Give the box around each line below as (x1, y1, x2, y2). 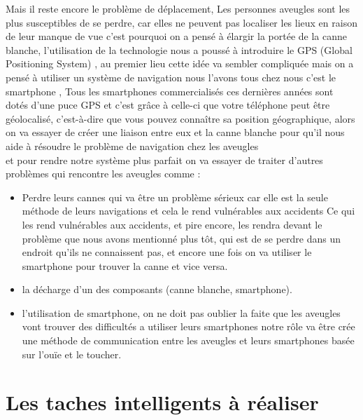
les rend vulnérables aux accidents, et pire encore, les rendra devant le (22, 217, 322, 231)
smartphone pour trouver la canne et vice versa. (22, 258, 228, 273)
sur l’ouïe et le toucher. (22, 346, 122, 361)
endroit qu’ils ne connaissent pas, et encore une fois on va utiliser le (22, 245, 312, 259)
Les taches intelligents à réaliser (6, 388, 319, 416)
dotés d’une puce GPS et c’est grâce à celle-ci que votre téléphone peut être (6, 97, 330, 112)
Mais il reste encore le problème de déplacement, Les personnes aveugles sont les (6, 1, 350, 15)
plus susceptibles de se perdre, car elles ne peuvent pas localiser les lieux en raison (6, 15, 357, 29)
